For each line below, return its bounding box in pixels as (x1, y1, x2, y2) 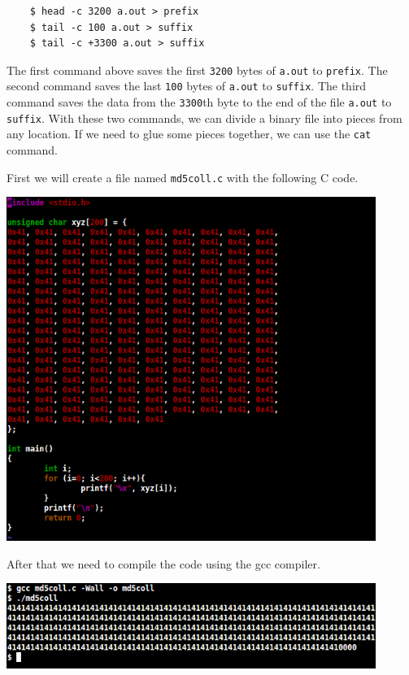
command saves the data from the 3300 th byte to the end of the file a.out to (7, 94, 392, 111)
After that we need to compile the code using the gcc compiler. (7, 555, 320, 572)
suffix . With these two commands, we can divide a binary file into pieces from (7, 109, 402, 126)
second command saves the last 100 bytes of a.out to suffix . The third (7, 77, 367, 94)
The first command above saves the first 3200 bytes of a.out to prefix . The (7, 61, 388, 78)
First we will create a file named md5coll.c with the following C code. (7, 168, 359, 185)
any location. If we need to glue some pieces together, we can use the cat (7, 125, 372, 142)
